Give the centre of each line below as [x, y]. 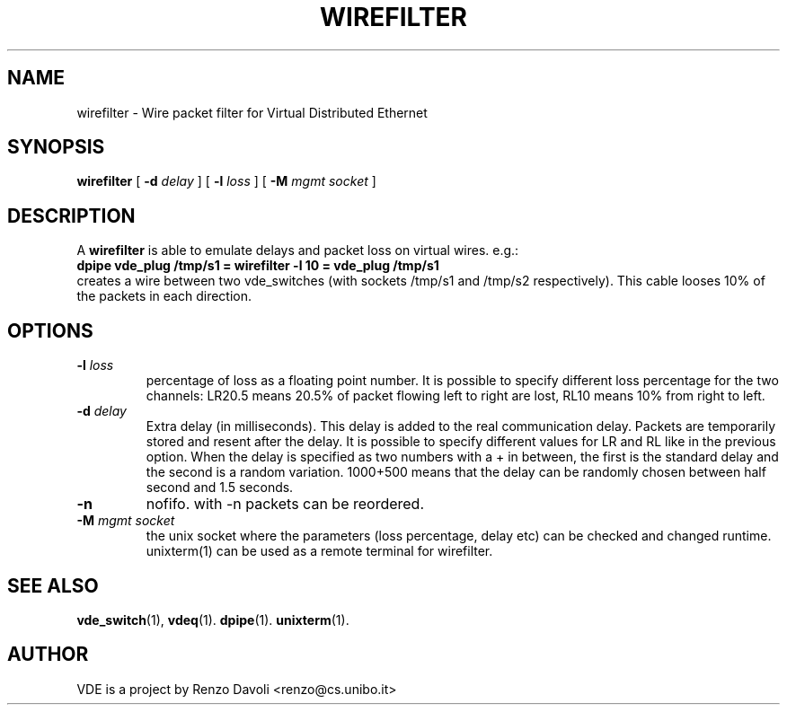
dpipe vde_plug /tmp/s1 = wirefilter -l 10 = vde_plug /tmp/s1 [258, 266]
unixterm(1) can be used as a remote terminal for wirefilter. [319, 551]
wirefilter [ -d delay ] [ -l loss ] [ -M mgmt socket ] [226, 181]
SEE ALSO [53, 585]
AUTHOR [48, 655]
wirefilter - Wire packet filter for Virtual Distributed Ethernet [252, 112]
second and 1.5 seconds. [220, 488]
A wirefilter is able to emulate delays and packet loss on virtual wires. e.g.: [298, 251]
